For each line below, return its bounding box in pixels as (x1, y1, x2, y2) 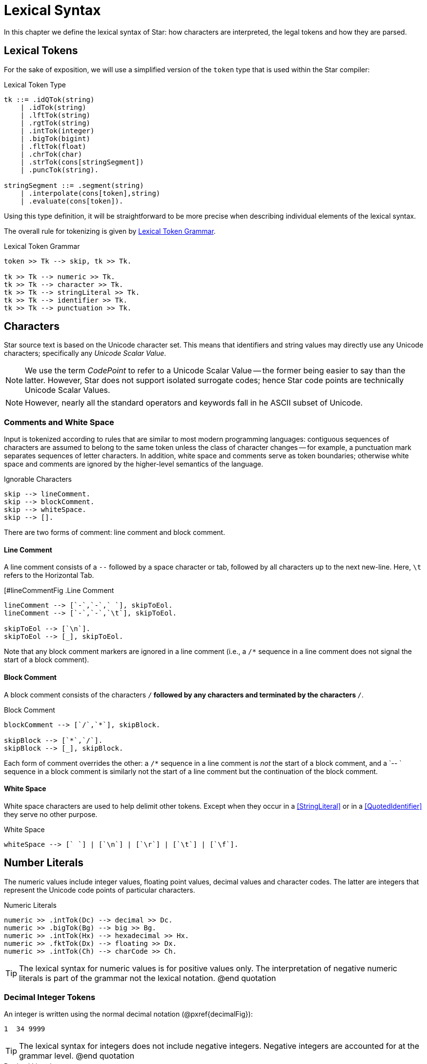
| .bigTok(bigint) (20, 134, 91, 143)
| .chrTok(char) (20, 150, 82, 158)
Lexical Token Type (4, 80, 66, 89)
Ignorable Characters (4, 475, 72, 484)
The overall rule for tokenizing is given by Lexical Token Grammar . (4, 226, 216, 235)
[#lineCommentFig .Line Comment (4, 586, 114, 595)
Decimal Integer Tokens (4, 992, 96, 1003)
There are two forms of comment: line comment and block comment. (4, 528, 225, 537)
